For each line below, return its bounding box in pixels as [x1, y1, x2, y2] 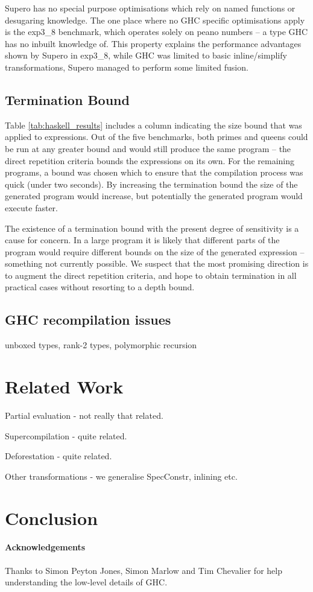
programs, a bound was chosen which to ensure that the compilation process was [5, 166, 303, 179]
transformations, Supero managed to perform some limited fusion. [5, 60, 248, 73]
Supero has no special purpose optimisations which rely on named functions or [5, 2, 296, 14]
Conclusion [5, 505, 98, 530]
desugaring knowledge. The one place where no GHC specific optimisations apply [5, 13, 305, 26]
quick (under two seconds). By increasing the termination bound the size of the [5, 177, 298, 190]
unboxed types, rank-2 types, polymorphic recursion [5, 339, 197, 351]
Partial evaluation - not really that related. [5, 409, 163, 421]
